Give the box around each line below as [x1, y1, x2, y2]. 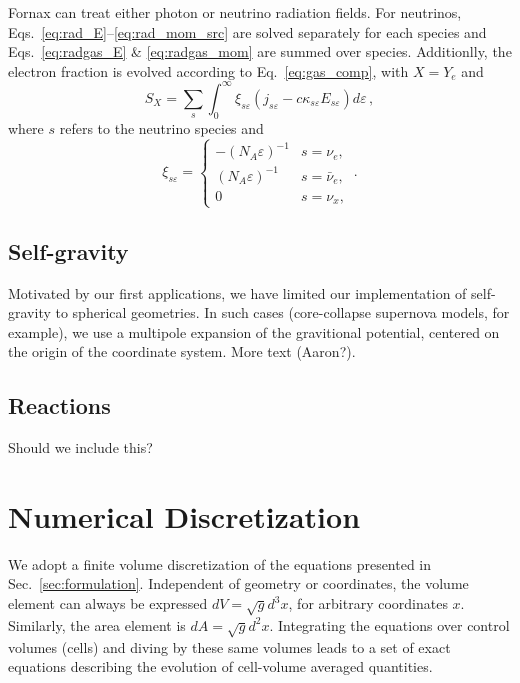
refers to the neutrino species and [59, 117, 264, 138]
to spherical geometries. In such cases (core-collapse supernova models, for [55, 302, 510, 323]
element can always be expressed [8, 593, 208, 614]
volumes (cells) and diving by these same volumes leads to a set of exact [8, 636, 451, 657]
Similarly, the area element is [8, 614, 186, 635]
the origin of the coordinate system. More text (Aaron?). [8, 341, 356, 362]
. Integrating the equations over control [269, 614, 510, 635]
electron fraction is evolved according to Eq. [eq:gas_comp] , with [8, 60, 409, 81]
